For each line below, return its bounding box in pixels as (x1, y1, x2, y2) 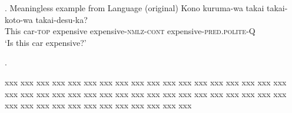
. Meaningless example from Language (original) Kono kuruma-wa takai (5, 2, 264, 14)
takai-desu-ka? (35, 13, 88, 25)
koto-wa (5, 13, 33, 25)
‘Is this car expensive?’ (5, 36, 87, 48)
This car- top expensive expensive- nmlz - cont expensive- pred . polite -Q (5, 25, 255, 37)
